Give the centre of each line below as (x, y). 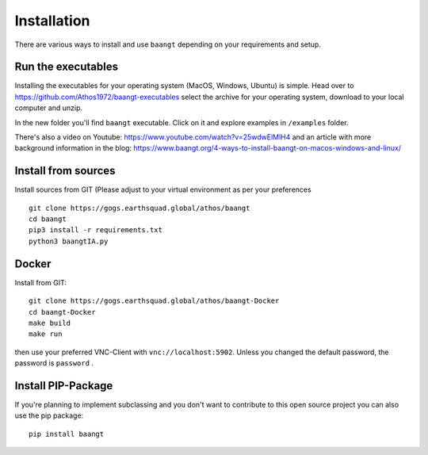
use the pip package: (49, 415)
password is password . (54, 363)
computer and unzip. (49, 108)
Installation (52, 21)
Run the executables (67, 67)
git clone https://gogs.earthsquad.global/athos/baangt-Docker (154, 301)
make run (46, 334)
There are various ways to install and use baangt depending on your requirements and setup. (168, 44)
